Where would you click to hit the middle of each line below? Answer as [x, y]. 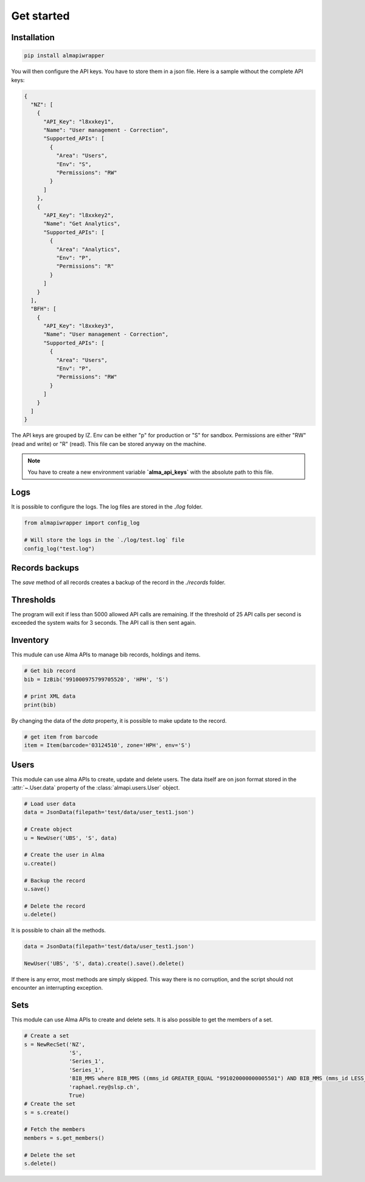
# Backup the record [54, 880]
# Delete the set [50, 1155]
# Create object [48, 829]
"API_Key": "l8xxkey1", [79, 121]
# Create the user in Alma [64, 855]
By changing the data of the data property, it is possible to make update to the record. [119, 720]
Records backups [45, 568]
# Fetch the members [54, 1129]
